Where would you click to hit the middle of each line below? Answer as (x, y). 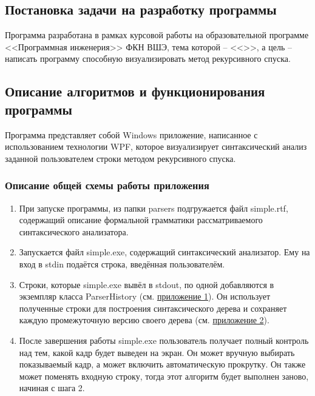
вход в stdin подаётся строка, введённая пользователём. (122, 263)
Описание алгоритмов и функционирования (135, 91)
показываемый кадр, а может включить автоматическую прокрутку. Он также (162, 364)
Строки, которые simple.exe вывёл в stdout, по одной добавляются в (147, 284)
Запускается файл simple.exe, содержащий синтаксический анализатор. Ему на (164, 252)
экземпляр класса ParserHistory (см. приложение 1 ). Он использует (145, 296)
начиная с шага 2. (52, 388)
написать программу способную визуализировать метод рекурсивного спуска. (148, 59)
